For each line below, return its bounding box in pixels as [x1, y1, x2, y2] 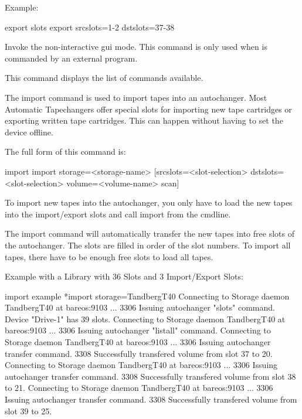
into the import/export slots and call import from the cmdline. [5, 207, 231, 220]
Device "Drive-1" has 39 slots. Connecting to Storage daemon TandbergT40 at [5, 312, 286, 325]
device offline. [5, 125, 53, 138]
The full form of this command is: [5, 145, 126, 158]
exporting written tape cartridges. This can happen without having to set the [5, 114, 283, 127]
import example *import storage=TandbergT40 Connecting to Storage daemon [5, 289, 290, 302]
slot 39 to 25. [5, 404, 52, 417]
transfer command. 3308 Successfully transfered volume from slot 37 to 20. [5, 347, 273, 359]
